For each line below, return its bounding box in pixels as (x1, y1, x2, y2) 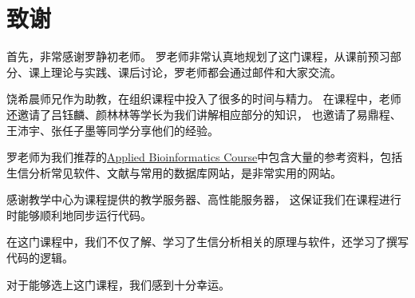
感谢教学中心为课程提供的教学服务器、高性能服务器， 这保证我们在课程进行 (6, 191, 401, 208)
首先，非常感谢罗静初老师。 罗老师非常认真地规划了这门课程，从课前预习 (6, 48, 390, 65)
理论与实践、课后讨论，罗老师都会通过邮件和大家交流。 (50, 63, 342, 80)
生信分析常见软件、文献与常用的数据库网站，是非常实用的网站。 (6, 164, 342, 181)
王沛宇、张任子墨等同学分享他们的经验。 (6, 121, 219, 138)
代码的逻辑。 (6, 249, 73, 266)
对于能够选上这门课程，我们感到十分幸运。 (6, 276, 230, 292)
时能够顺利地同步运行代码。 (6, 206, 152, 223)
